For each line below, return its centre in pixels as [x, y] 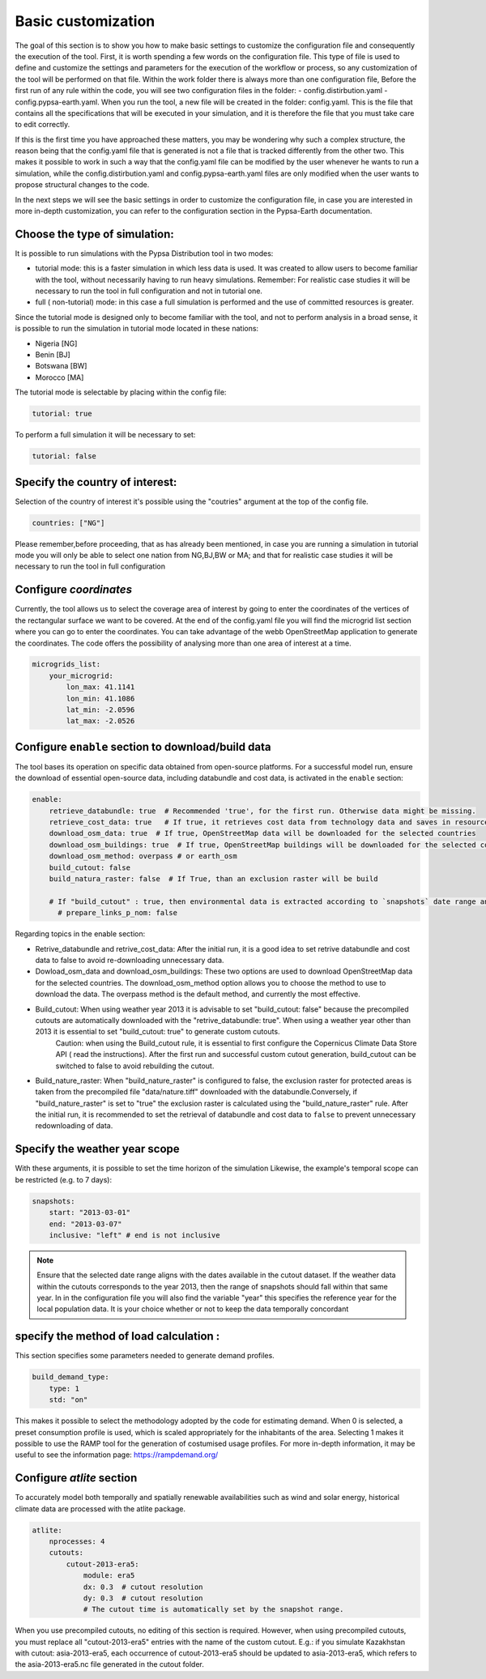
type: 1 [64, 1388]
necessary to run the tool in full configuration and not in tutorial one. [149, 291]
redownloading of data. [74, 1126]
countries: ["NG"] [68, 523]
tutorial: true [62, 414]
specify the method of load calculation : [117, 1336]
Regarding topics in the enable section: [80, 934]
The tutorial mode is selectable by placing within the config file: [121, 392]
